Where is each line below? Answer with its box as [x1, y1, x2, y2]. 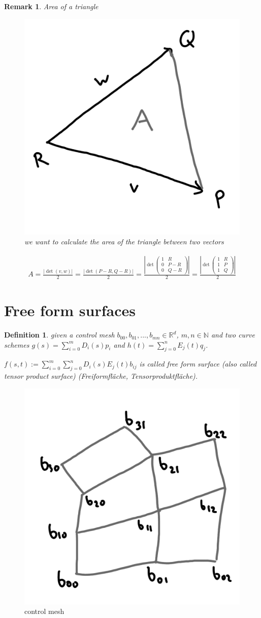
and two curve [211, 329, 255, 340]
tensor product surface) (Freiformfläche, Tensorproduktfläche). [4, 371, 198, 381]
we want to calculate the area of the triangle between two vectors [24, 236, 224, 247]
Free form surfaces [4, 300, 136, 321]
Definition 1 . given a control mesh [4, 329, 115, 340]
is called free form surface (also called [139, 358, 257, 369]
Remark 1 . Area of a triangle [4, 1, 99, 11]
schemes [4, 339, 29, 350]
